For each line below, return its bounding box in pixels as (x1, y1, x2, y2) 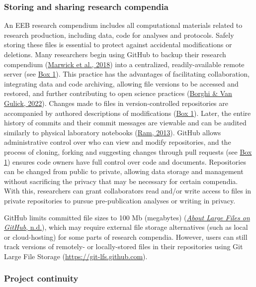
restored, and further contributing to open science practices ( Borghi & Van (4, 88, 232, 98)
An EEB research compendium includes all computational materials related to (4, 20, 243, 30)
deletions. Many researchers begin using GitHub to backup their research (4, 49, 226, 59)
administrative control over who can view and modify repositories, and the (4, 137, 231, 147)
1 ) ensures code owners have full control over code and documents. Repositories (4, 156, 246, 167)
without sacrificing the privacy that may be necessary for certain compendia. (4, 176, 238, 186)
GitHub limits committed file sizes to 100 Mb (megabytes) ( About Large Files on (4, 212, 250, 222)
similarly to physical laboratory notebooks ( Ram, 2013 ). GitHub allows (4, 127, 221, 137)
